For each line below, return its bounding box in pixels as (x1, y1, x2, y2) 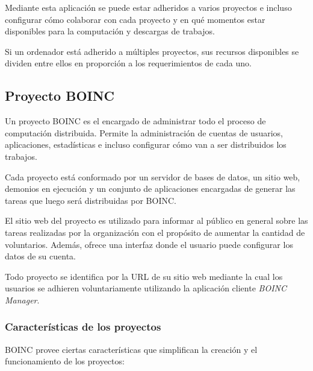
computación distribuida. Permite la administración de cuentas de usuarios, (5, 126, 283, 139)
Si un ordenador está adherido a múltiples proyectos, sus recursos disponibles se (5, 45, 299, 57)
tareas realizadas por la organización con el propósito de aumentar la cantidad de (5, 226, 305, 238)
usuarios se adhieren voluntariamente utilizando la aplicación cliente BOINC (5, 282, 287, 294)
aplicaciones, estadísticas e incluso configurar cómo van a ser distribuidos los (5, 138, 287, 151)
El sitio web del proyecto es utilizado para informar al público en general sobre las (5, 214, 308, 227)
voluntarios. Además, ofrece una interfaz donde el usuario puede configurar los (5, 238, 293, 250)
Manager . (5, 293, 40, 306)
